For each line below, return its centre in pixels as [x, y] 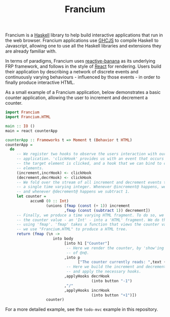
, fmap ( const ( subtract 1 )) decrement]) [107, 210]
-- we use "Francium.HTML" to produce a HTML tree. [72, 229]
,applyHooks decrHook [87, 277]
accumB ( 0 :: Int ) [50, 201]
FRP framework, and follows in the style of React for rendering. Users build [83, 66]
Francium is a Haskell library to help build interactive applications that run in [84, 35]
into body [63, 239]
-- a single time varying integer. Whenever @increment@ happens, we [91, 187]
